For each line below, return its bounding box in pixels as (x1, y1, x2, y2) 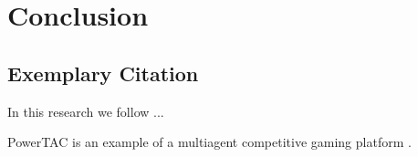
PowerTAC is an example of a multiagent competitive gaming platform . (7, 132, 412, 152)
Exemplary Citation (7, 58, 199, 87)
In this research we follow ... (7, 101, 164, 120)
